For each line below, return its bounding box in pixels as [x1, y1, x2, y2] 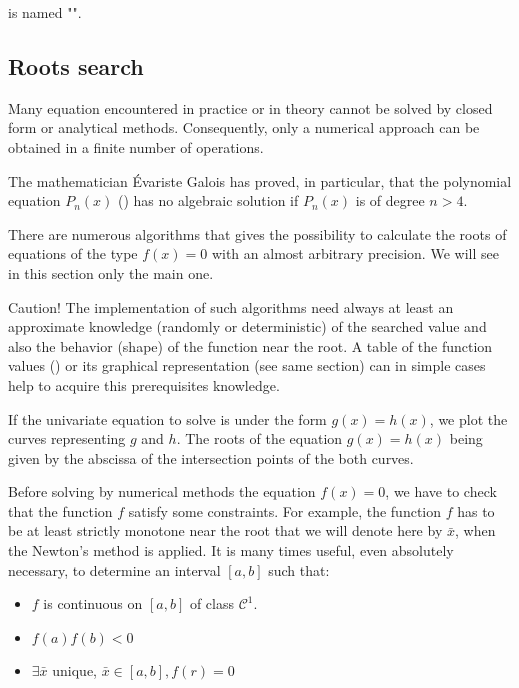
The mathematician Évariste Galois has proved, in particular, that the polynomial [8, 170, 512, 191]
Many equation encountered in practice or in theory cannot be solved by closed [8, 97, 493, 118]
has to [457, 500, 495, 521]
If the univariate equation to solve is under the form [8, 408, 327, 429]
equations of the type [8, 243, 138, 264]
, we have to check [385, 481, 497, 502]
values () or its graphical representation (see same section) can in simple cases [8, 355, 486, 376]
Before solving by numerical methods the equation [8, 481, 316, 502]
